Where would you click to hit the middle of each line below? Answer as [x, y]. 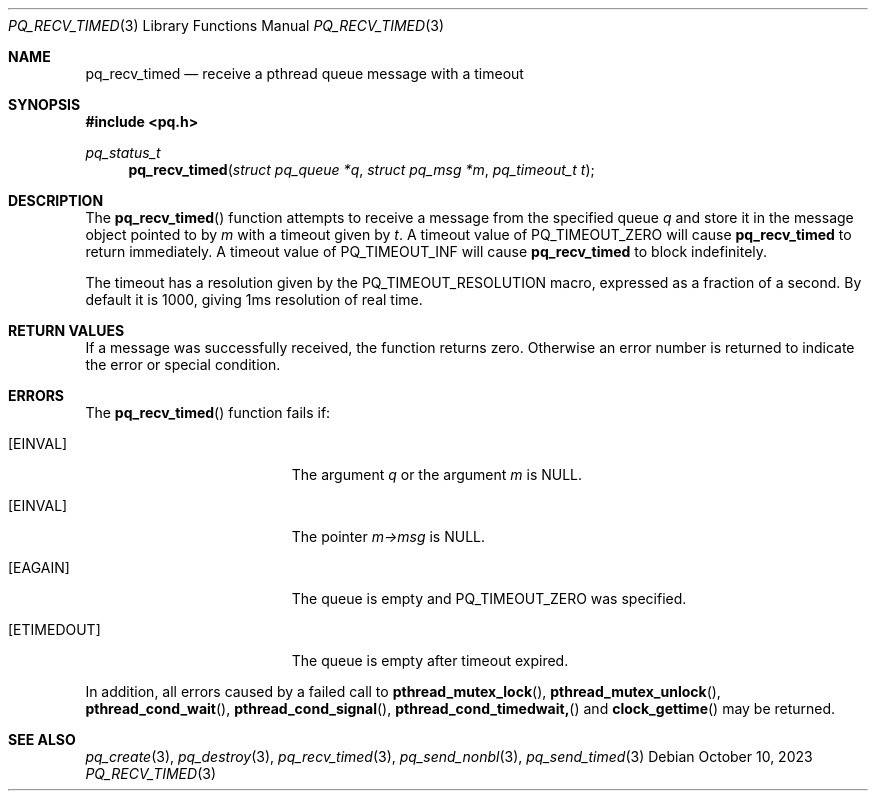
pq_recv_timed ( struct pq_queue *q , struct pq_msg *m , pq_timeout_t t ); [361, 169]
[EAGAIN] [39, 567]
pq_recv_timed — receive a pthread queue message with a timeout [304, 73]
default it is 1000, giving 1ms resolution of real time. [254, 299]
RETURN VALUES [66, 330]
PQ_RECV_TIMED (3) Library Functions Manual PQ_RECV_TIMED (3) [226, 25]
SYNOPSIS [44, 104]
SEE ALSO [42, 739]
